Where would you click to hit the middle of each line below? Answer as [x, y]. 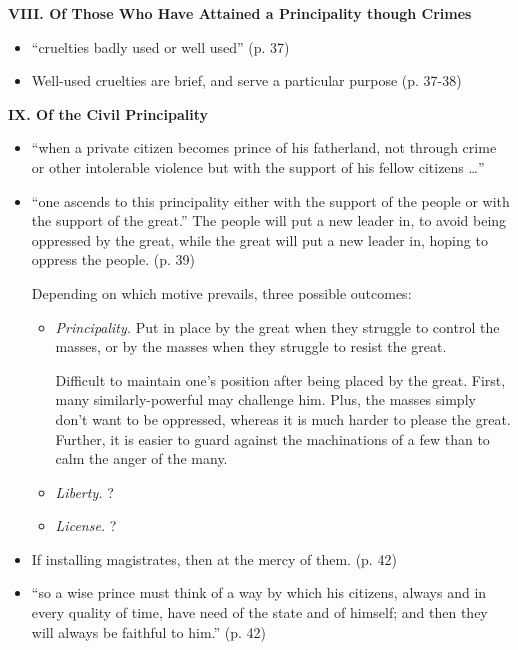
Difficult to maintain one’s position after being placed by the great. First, [280, 379]
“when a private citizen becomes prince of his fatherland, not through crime [264, 147]
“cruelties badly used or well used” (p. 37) [160, 46]
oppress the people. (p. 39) [113, 259]
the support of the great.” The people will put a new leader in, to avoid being [269, 220]
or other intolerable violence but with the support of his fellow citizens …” [258, 166]
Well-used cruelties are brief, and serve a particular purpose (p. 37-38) [246, 80]
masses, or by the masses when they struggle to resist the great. [251, 346]
